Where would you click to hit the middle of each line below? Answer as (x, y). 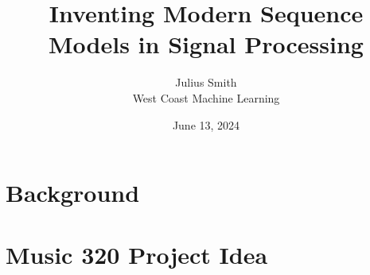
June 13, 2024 (206, 124)
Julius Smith (206, 82)
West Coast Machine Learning (206, 97)
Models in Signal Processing (206, 44)
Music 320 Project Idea (137, 255)
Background (73, 193)
